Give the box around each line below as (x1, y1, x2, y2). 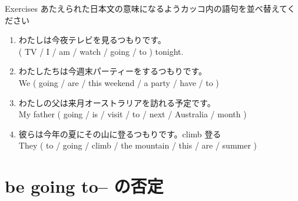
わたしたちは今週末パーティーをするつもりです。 (18, 65, 207, 77)
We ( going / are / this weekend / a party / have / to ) (18, 76, 219, 88)
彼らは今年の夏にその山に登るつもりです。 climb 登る (18, 127, 221, 140)
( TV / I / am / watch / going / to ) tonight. (18, 45, 184, 57)
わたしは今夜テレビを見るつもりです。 (18, 34, 166, 46)
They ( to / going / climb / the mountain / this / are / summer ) (18, 139, 257, 151)
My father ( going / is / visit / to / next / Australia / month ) (18, 108, 247, 120)
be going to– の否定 (5, 174, 164, 198)
